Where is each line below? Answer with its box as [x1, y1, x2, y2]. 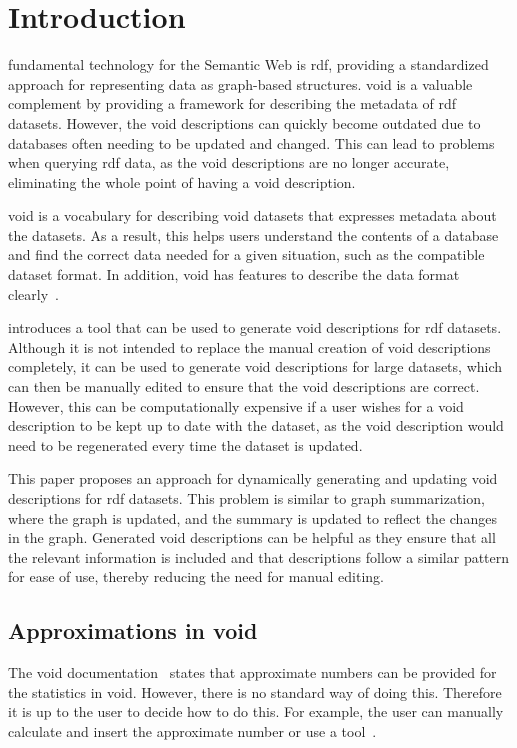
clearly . [8, 283, 60, 304]
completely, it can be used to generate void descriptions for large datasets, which [8, 356, 503, 377]
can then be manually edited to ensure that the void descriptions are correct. [8, 376, 480, 397]
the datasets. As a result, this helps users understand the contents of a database [8, 224, 499, 245]
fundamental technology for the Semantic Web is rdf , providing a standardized [8, 54, 489, 75]
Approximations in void [8, 615, 258, 646]
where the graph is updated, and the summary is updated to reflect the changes [8, 507, 497, 528]
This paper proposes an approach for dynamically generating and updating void [8, 468, 498, 489]
